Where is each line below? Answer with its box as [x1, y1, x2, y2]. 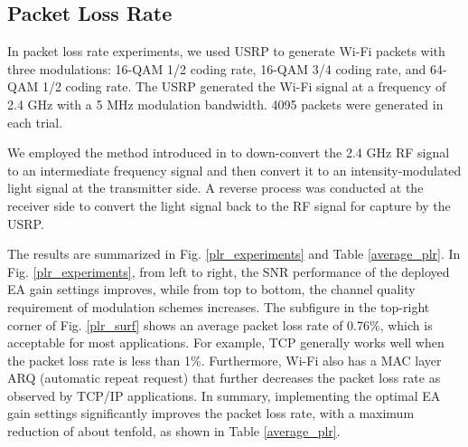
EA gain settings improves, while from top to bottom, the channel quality [7, 280, 416, 299]
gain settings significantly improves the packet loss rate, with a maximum [7, 404, 415, 423]
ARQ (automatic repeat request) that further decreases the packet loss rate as [7, 368, 441, 387]
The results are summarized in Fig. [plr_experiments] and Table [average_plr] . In [7, 244, 461, 263]
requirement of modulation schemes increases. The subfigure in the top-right [7, 297, 430, 316]
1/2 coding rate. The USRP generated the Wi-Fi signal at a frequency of [42, 77, 446, 96]
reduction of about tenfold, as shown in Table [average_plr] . [7, 422, 341, 441]
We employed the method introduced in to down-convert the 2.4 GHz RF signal [7, 143, 450, 162]
